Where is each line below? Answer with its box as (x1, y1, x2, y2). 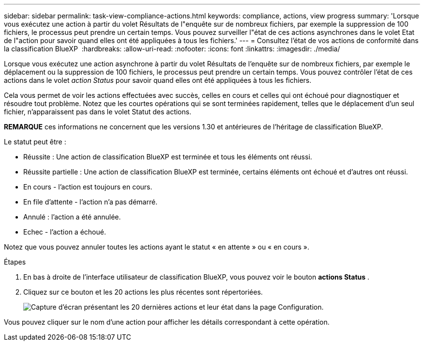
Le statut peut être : (4, 138, 66, 146)
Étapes (4, 258, 26, 266)
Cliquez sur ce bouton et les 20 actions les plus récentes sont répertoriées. (23, 288, 263, 296)
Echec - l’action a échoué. (23, 228, 106, 236)
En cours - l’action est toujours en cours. (23, 183, 152, 191)
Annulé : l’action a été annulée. (23, 213, 121, 221)
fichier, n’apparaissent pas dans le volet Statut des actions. (4, 108, 192, 116)
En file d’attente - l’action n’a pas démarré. (23, 198, 158, 206)
